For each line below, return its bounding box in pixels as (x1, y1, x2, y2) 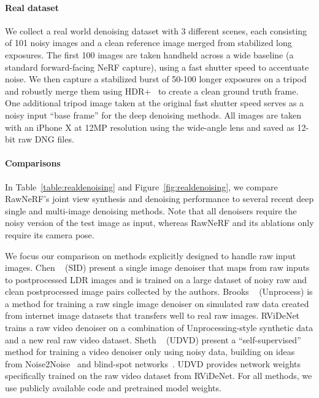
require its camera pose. (5, 228, 94, 241)
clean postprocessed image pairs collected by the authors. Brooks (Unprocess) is (5, 285, 313, 298)
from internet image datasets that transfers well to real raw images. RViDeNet (5, 309, 300, 322)
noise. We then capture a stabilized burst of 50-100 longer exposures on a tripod (5, 72, 307, 85)
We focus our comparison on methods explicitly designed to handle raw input (5, 249, 296, 262)
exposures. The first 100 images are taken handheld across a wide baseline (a (5, 48, 294, 61)
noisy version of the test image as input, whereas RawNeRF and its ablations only (5, 216, 314, 229)
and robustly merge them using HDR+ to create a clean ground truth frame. (5, 84, 299, 97)
